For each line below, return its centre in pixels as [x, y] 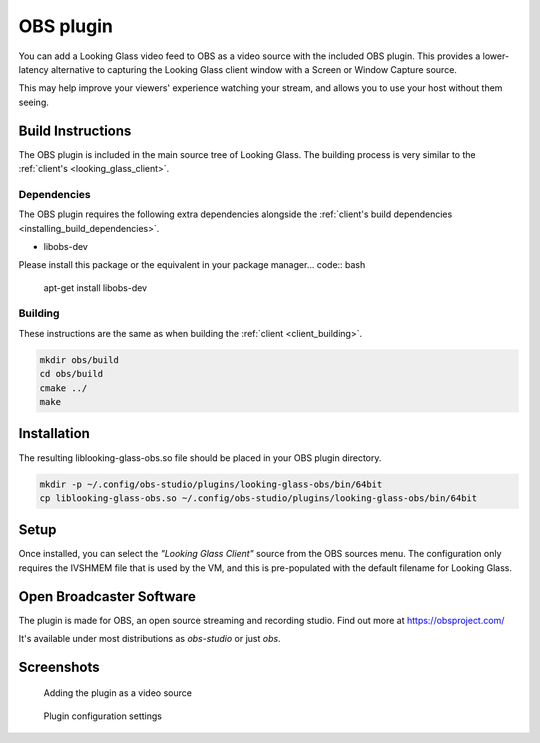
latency [33, 69]
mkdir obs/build [79, 359]
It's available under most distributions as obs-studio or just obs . [149, 639]
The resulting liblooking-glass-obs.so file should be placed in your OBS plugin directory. [200, 457]
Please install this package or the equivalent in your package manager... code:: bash [192, 265]
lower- [496, 56]
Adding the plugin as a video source [117, 693]
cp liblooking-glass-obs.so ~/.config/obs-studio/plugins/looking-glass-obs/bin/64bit [258, 498]
